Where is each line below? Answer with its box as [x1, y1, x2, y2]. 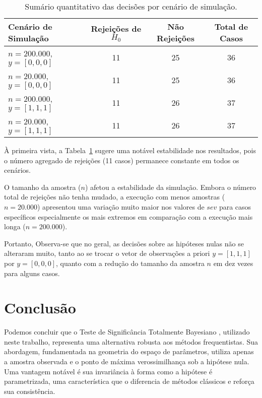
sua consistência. [4, 385, 55, 396]
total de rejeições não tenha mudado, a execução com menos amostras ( [4, 191, 225, 202]
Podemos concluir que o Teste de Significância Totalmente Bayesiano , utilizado [4, 326, 250, 337]
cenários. [4, 165, 31, 175]
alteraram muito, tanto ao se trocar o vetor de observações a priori [4, 248, 210, 258]
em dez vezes [213, 257, 253, 268]
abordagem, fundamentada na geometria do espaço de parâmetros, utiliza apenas [4, 346, 254, 357]
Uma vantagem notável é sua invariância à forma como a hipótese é [4, 366, 213, 376]
